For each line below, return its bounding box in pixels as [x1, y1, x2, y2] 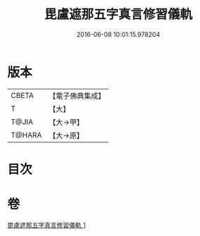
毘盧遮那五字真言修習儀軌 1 [7, 221, 86, 229]
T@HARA [11, 130, 42, 139]
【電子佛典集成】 [49, 91, 106, 101]
